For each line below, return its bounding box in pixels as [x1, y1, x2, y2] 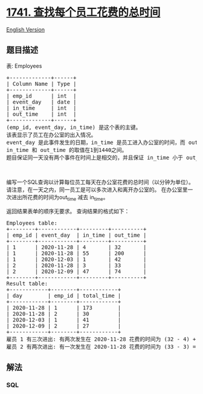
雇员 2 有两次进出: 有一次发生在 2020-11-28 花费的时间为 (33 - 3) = [6, 343, 196, 350]
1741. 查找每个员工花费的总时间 [6, 5, 161, 19]
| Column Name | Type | [6, 80, 77, 87]
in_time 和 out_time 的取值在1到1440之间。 [6, 146, 127, 153]
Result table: [6, 280, 48, 287]
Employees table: [6, 219, 57, 226]
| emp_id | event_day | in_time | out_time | [6, 231, 147, 238]
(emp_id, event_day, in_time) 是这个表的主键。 [6, 123, 141, 131]
